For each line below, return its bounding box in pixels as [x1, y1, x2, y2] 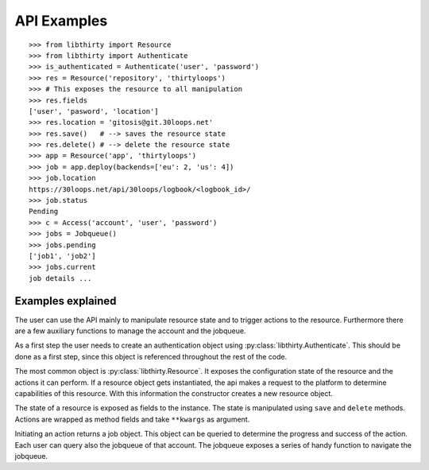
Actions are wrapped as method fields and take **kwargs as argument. [14, 414, 250, 424]
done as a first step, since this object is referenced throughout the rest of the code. [14, 352, 288, 361]
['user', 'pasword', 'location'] [29, 107, 159, 115]
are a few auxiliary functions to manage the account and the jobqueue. [14, 326, 246, 336]
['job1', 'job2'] [29, 251, 96, 260]
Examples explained [14, 294, 117, 308]
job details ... [29, 274, 92, 282]
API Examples [14, 12, 108, 29]
